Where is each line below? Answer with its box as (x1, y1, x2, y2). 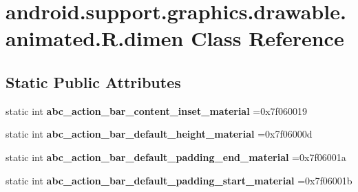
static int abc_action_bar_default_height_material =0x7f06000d (6, 127, 313, 141)
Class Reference (191, 24, 344, 52)
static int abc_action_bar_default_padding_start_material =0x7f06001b (6, 173, 352, 187)
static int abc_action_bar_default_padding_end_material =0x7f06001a (6, 149, 346, 164)
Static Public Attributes (6, 71, 181, 92)
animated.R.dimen (6, 24, 184, 52)
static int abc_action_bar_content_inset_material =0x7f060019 (6, 103, 307, 118)
